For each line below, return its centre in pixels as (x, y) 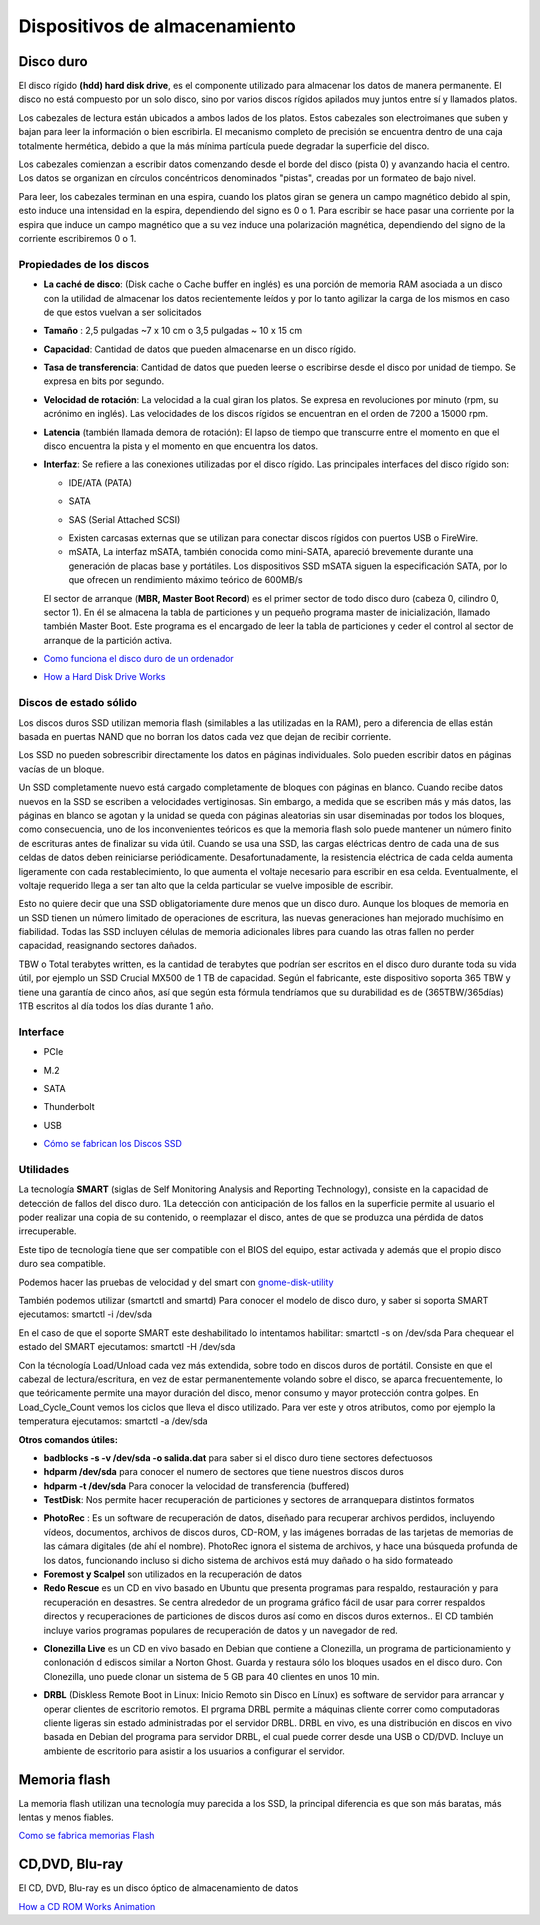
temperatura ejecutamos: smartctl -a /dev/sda (113, 1421)
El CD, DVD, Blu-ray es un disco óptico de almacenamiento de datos (158, 1888)
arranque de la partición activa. (108, 640)
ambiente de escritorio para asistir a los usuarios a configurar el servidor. (194, 1751)
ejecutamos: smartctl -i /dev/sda (85, 1314)
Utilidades (44, 1169)
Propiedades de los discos (84, 264)
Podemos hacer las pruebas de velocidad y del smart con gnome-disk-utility (176, 1282)
